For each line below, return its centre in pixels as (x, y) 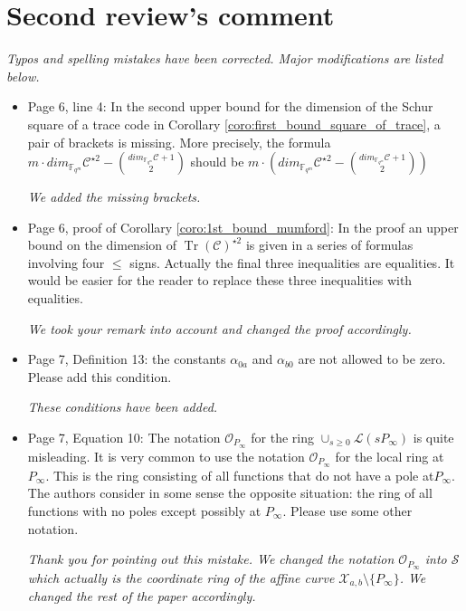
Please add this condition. (100, 376)
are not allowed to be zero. (372, 359)
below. (23, 76)
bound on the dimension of (102, 245)
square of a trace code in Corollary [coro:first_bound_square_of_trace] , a (234, 124)
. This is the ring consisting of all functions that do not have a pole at (240, 475)
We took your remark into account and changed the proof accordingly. (219, 328)
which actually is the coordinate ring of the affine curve (181, 577)
